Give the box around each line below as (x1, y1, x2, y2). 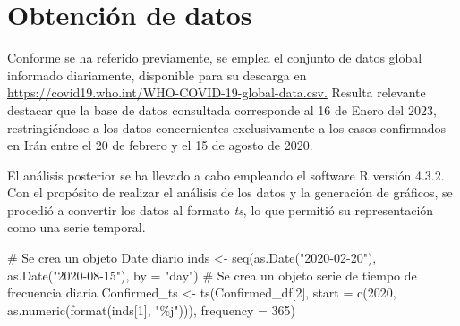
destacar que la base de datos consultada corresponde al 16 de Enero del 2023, (7, 100, 437, 119)
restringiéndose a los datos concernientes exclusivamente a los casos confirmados (7, 118, 447, 137)
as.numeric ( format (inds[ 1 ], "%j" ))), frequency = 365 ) (7, 300, 295, 319)
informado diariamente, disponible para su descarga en (7, 65, 307, 84)
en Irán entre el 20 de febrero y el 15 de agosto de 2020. (7, 136, 313, 155)
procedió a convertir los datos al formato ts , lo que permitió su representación (7, 200, 434, 219)
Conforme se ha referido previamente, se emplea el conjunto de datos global (7, 48, 422, 67)
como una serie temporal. (7, 218, 146, 237)
